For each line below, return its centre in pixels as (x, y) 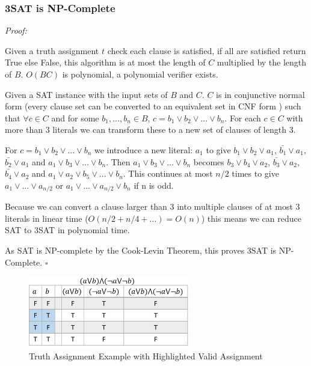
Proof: (16, 30)
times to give (255, 173)
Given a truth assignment (52, 50)
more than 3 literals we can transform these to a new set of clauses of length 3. (150, 130)
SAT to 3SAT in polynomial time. (67, 230)
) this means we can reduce (251, 218)
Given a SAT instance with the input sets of (86, 94)
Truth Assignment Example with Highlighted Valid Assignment (146, 356)
